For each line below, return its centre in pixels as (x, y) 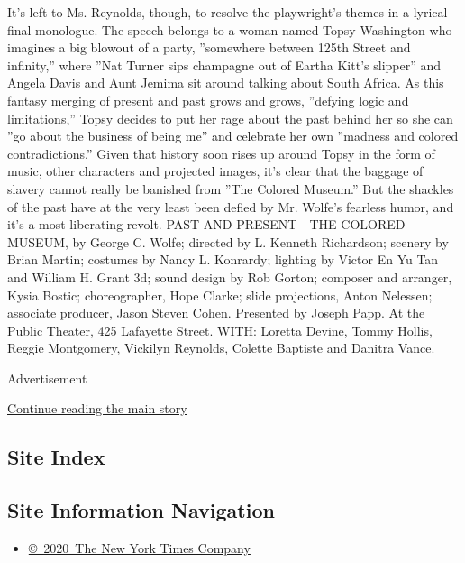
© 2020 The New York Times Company (139, 548)
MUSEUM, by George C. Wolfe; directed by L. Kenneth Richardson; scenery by (228, 241)
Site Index (56, 457)
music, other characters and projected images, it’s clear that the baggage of (215, 171)
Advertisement (47, 378)
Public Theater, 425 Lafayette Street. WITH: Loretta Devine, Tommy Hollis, (220, 330)
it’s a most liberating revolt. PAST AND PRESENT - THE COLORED (206, 224)
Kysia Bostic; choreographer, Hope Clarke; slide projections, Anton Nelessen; (220, 295)
